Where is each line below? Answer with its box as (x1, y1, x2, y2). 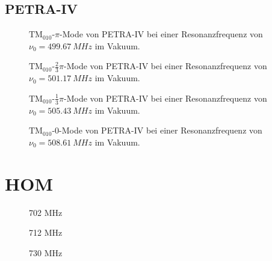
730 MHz (29, 246, 63, 259)
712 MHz (29, 226, 63, 239)
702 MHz (29, 206, 63, 218)
